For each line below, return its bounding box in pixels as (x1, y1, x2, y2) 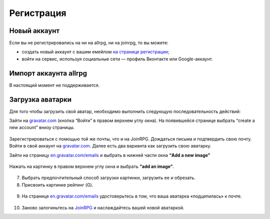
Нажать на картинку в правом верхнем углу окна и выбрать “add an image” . (9, 163, 174, 169)
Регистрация (9, 7, 67, 18)
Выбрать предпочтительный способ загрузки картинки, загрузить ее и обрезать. (21, 175, 196, 181)
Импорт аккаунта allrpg (9, 69, 87, 77)
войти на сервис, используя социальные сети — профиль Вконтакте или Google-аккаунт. (21, 55, 213, 62)
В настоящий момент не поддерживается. (9, 82, 100, 88)
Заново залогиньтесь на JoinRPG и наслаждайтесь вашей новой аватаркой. (21, 204, 184, 210)
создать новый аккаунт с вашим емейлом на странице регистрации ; (21, 49, 169, 55)
